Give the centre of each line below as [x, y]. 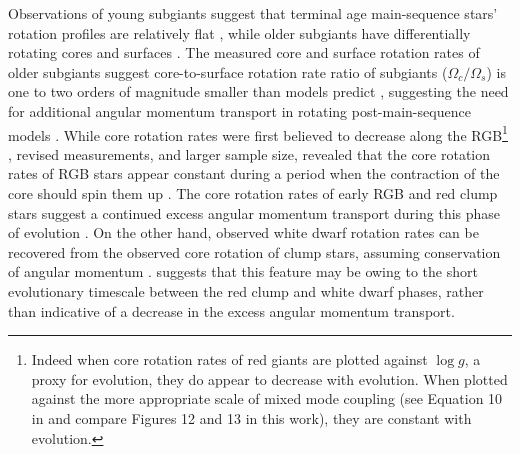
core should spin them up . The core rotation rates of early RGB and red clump [253, 193]
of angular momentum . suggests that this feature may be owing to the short [243, 271]
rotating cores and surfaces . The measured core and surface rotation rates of [244, 52]
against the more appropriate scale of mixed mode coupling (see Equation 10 [267, 398]
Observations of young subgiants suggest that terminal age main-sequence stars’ [253, 13]
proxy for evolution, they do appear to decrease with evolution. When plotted [269, 378]
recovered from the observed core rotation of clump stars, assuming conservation [254, 251]
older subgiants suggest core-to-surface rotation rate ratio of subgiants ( [228, 71]
